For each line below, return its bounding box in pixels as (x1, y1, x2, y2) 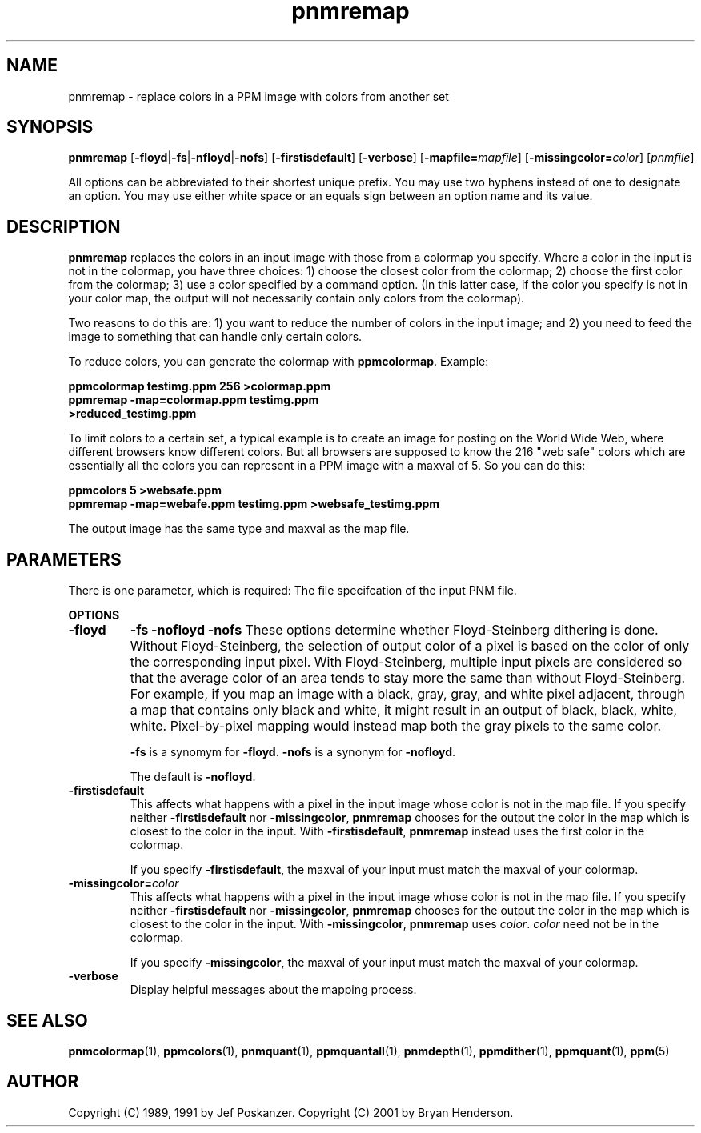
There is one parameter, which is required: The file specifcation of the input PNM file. (68, 583, 517, 598)
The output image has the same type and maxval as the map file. (68, 522, 410, 536)
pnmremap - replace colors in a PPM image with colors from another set (68, 89, 449, 103)
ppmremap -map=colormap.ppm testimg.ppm (68, 393, 319, 407)
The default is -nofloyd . (130, 770, 256, 784)
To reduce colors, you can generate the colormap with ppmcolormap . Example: (68, 354, 489, 369)
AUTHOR (6, 1071, 79, 1092)
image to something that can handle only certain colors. (68, 330, 363, 344)
